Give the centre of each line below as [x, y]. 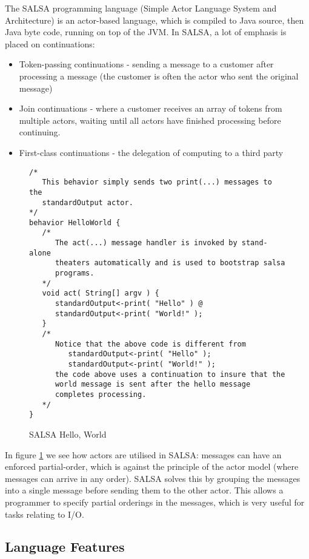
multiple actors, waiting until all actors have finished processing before [150, 120]
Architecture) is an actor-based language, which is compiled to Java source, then [154, 20]
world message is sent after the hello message [153, 385]
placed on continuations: [50, 43]
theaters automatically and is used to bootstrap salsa [170, 263]
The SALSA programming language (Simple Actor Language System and [141, 8]
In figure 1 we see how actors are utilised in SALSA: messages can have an [143, 454]
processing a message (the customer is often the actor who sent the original [159, 76]
